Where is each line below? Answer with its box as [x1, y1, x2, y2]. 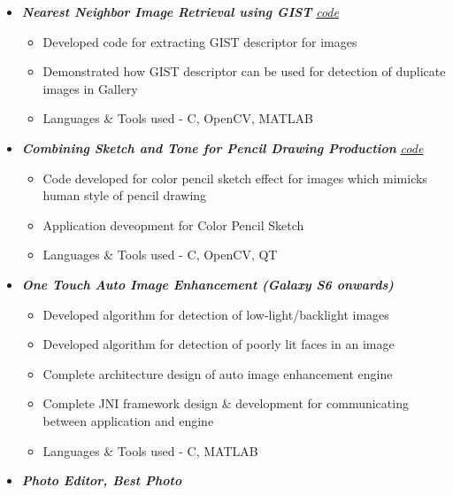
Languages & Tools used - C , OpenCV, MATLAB [42, 109, 313, 128]
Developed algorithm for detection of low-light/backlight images [42, 305, 389, 323]
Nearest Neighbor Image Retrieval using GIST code [21, 3, 339, 20]
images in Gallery [42, 79, 138, 97]
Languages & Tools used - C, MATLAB [42, 441, 258, 460]
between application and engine [42, 411, 214, 429]
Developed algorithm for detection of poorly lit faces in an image [42, 335, 395, 353]
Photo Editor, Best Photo [21, 471, 182, 490]
